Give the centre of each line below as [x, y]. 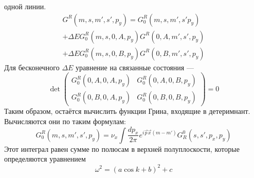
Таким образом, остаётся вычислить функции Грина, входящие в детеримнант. [127, 111]
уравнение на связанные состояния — [135, 67]
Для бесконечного [32, 67]
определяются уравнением [45, 159]
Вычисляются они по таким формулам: [65, 121]
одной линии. [25, 6]
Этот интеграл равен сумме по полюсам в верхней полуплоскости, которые [122, 149]
